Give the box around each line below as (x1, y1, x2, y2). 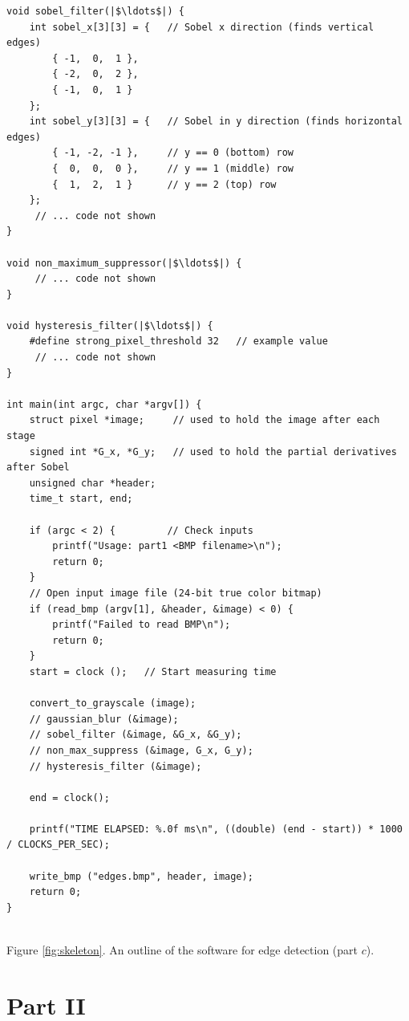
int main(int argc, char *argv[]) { (6, 398, 202, 410)
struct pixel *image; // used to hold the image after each (29, 414, 380, 426)
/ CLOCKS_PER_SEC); (6, 839, 110, 851)
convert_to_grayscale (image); (29, 698, 196, 710)
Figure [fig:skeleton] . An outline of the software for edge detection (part (6, 942, 358, 958)
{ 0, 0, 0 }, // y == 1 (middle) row (52, 162, 294, 174)
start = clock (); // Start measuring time (29, 665, 277, 677)
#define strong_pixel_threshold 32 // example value (29, 336, 328, 348)
